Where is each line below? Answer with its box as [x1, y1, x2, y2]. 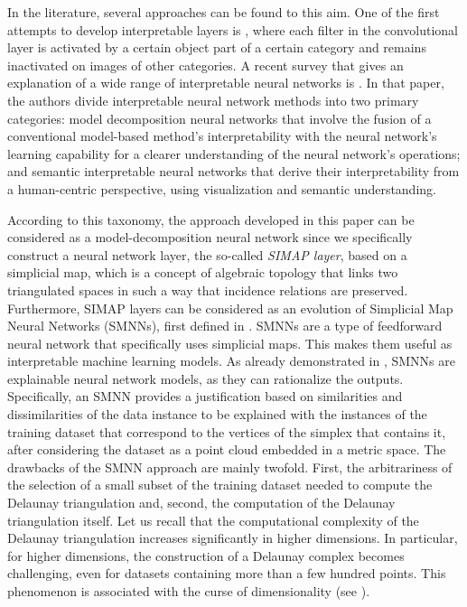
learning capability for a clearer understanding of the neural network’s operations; [7, 144, 461, 163]
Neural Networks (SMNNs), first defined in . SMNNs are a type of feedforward [7, 316, 443, 335]
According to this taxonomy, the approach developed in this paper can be [7, 210, 415, 229]
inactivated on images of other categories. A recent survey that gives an [7, 55, 404, 74]
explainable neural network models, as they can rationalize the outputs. [7, 369, 404, 388]
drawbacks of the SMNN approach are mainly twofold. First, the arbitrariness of [7, 457, 453, 476]
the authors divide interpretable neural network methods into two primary [7, 90, 419, 109]
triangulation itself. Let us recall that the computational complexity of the [7, 510, 419, 529]
